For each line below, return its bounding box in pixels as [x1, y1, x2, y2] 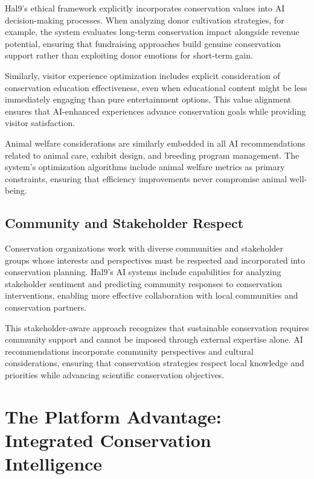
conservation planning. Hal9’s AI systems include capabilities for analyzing [5, 265, 281, 278]
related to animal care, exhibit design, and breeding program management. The [5, 148, 300, 161]
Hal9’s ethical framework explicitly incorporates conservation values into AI [5, 2, 285, 14]
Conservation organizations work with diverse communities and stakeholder [5, 242, 284, 255]
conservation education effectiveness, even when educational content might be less [5, 81, 307, 94]
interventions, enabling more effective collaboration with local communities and [5, 289, 298, 302]
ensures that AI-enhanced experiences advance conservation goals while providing [5, 104, 306, 117]
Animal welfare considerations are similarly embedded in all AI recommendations [5, 136, 306, 149]
